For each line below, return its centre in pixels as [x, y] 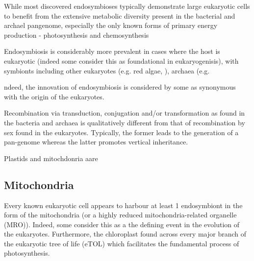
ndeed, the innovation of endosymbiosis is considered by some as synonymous [120, 87]
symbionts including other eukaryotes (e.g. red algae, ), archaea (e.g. [107, 70]
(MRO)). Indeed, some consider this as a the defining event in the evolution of [122, 224]
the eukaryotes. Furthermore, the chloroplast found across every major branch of [125, 234]
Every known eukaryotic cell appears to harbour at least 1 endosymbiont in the [123, 205]
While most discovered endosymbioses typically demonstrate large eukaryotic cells [127, 6]
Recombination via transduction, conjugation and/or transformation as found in [125, 113]
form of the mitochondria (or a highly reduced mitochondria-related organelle [120, 215]
